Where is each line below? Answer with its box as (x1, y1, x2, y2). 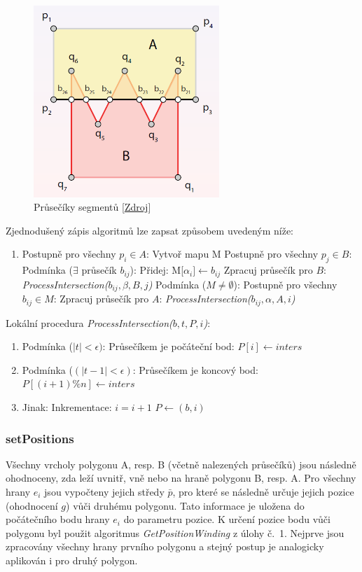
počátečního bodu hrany (6, 512, 110, 526)
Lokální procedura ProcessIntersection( (6, 315, 173, 330)
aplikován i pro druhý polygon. (6, 552, 138, 567)
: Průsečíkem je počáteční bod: (102, 339, 235, 354)
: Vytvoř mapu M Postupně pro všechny (146, 246, 319, 261)
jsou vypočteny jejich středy (44, 484, 165, 498)
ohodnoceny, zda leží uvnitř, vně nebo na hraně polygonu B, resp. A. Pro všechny (6, 470, 356, 485)
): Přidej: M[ (130, 263, 184, 277)
